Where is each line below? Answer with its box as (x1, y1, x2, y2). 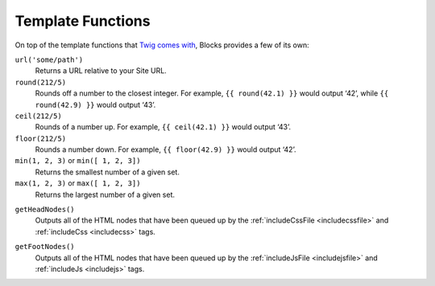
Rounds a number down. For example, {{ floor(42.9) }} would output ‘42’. (35, 145, 296, 154)
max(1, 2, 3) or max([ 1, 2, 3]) (14, 178, 141, 188)
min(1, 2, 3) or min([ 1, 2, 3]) (14, 156, 141, 165)
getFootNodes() (14, 242, 76, 251)
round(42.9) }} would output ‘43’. (35, 100, 156, 109)
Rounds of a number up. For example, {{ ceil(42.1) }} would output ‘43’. (35, 122, 292, 132)
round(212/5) (14, 77, 67, 87)
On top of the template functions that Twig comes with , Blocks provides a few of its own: (14, 40, 309, 50)
